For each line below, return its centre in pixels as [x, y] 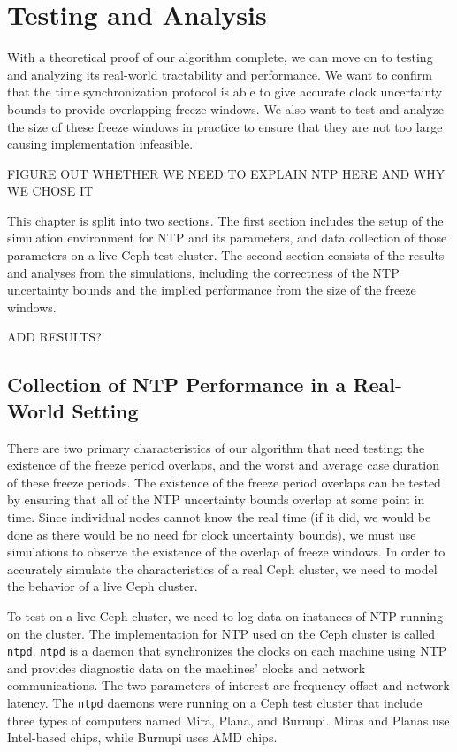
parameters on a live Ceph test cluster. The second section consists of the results [226, 255]
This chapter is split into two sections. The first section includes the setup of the [225, 220]
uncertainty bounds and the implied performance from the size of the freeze [212, 290]
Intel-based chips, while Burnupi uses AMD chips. [142, 737]
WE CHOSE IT [50, 191]
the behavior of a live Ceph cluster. [103, 586]
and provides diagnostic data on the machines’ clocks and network [187, 668]
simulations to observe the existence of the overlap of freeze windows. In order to [226, 552]
